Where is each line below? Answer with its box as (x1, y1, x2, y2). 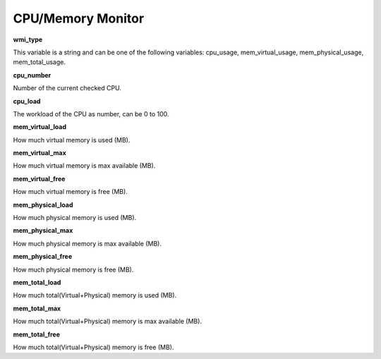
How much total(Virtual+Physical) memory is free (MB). (13, 343, 174, 351)
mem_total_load (13, 278, 61, 286)
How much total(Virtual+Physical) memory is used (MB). (13, 291, 177, 300)
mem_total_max (13, 304, 61, 312)
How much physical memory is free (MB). (13, 265, 134, 274)
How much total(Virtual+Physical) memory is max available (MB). (13, 317, 202, 326)
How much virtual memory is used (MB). (13, 135, 131, 144)
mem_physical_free (13, 252, 73, 261)
